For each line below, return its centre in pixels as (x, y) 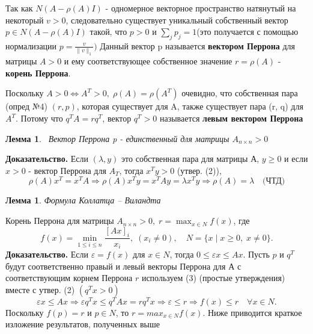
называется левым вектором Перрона (231, 118)
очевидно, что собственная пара (240, 93)
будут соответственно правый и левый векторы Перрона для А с (123, 266)
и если (296, 159)
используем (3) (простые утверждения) (213, 278)
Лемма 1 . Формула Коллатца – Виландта (83, 200)
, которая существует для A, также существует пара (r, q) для (190, 106)
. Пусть (256, 254)
